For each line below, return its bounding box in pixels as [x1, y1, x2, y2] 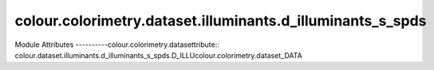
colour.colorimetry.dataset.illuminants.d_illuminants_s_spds [14, 12, 427, 29]
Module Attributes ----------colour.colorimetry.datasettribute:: [14, 40, 219, 49]
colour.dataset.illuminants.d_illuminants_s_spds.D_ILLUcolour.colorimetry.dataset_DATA [14, 50, 302, 60]
